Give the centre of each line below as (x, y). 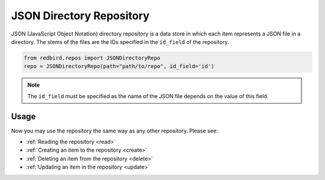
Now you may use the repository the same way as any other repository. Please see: (115, 131)
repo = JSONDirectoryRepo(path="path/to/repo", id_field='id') (119, 67)
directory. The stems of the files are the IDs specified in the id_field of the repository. (120, 42)
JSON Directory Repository (80, 16)
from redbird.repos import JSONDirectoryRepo (92, 58)
